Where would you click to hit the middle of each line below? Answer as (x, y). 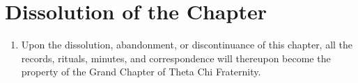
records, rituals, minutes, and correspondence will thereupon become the (176, 58)
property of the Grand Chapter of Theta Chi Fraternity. (141, 72)
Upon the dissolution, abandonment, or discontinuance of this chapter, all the (187, 45)
